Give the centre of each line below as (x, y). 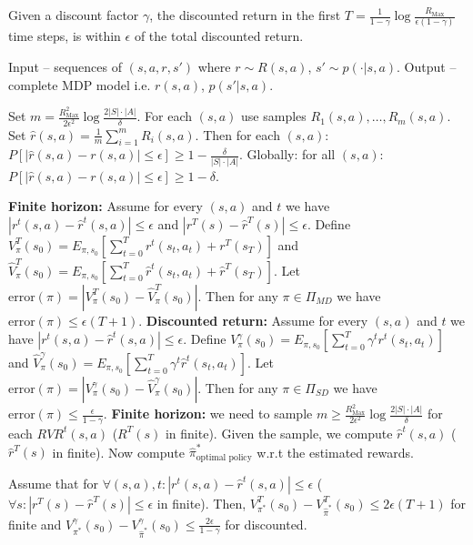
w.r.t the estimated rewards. (335, 452)
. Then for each (237, 134)
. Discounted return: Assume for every (253, 320)
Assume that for (53, 483)
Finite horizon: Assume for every (106, 206)
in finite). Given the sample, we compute (279, 433)
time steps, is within (65, 36)
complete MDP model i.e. (80, 84)
